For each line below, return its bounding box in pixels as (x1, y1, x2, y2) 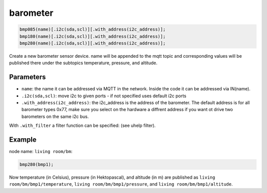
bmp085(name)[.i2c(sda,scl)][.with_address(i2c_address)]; (19, 27, 166, 32)
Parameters (9, 73, 46, 81)
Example (9, 135, 37, 144)
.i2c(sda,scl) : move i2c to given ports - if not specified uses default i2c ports (21, 93, 186, 99)
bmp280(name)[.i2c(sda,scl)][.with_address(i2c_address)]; (19, 40, 166, 46)
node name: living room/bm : (9, 149, 73, 154)
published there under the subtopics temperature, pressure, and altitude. (9, 60, 158, 66)
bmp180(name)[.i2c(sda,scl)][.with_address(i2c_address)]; (19, 34, 166, 39)
